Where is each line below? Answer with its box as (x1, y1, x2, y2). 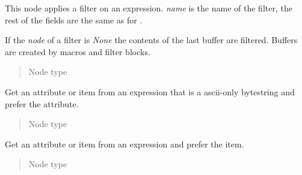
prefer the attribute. (5, 97, 79, 110)
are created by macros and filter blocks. (5, 45, 150, 58)
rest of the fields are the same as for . (5, 13, 143, 26)
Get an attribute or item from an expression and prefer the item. (5, 137, 244, 150)
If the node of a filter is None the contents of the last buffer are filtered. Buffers (5, 34, 298, 46)
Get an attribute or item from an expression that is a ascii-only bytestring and (5, 85, 295, 98)
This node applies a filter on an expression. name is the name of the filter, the (5, 2, 292, 14)
